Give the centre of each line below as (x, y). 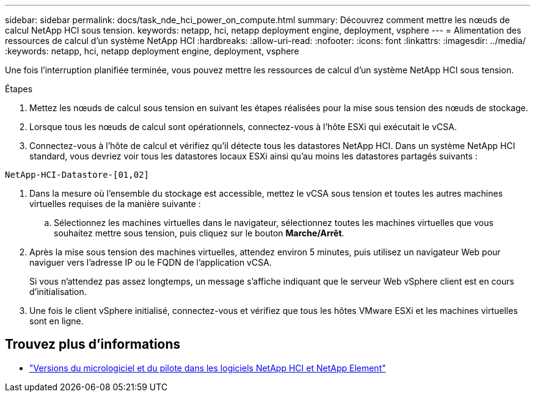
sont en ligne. (56, 321)
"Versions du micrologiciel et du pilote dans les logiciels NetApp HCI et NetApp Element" (208, 368)
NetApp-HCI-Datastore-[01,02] (77, 175)
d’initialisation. (58, 292)
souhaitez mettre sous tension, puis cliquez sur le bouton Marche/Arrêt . (199, 233)
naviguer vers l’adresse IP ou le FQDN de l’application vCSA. (151, 262)
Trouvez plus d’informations (93, 344)
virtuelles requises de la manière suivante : (115, 204)
